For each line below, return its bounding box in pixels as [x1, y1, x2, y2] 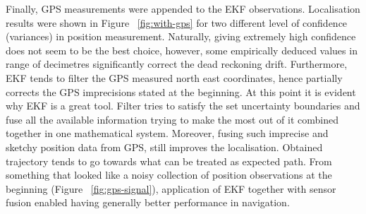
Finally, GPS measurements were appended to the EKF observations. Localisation [6, 1, 360, 16]
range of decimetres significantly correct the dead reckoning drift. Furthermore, [6, 57, 348, 71]
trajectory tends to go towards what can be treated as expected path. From [6, 153, 332, 168]
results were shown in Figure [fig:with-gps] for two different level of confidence [6, 15, 348, 30]
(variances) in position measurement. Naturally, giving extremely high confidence [6, 29, 356, 44]
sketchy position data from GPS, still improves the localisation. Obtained [6, 139, 323, 154]
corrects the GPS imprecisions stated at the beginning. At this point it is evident [6, 84, 356, 99]
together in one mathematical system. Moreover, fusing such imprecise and [6, 126, 329, 141]
